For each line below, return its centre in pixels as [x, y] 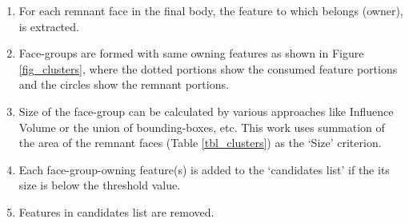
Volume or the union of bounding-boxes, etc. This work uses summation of [202, 127]
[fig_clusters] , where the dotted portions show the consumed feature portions [208, 68]
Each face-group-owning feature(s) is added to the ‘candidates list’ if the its [204, 169]
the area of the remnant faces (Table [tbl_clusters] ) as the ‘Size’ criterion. [200, 143]
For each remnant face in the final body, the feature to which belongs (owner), [211, 10]
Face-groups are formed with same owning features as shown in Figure [191, 53]
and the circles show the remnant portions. [124, 84]
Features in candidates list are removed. [116, 211]
